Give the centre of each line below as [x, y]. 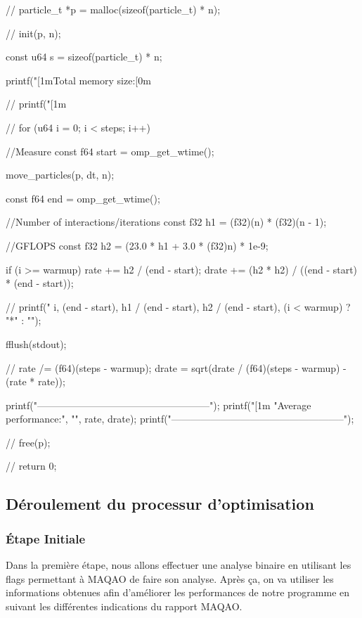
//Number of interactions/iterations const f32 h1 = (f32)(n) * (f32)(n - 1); [166, 222]
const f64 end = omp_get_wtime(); [83, 198]
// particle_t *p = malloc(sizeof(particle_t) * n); [113, 9]
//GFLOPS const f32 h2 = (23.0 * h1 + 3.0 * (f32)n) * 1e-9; [137, 245]
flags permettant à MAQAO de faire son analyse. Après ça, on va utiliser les [170, 578]
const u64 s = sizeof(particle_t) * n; [84, 57]
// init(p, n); [33, 33]
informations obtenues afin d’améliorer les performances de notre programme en [178, 592]
